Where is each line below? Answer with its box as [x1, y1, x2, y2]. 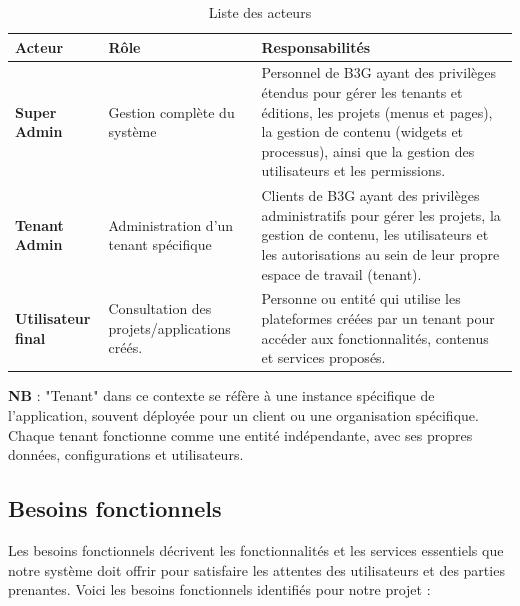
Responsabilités [261, 36, 371, 57]
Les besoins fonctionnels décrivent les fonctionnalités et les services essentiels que [8, 539, 504, 560]
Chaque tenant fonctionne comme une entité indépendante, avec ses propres [8, 424, 473, 445]
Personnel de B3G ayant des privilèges [261, 62, 496, 83]
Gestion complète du [108, 101, 235, 122]
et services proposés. [261, 347, 386, 368]
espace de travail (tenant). [261, 263, 422, 284]
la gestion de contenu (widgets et [261, 121, 464, 142]
